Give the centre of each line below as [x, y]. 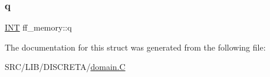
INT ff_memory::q [38, 27]
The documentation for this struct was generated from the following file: [135, 47]
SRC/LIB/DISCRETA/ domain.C [65, 67]
